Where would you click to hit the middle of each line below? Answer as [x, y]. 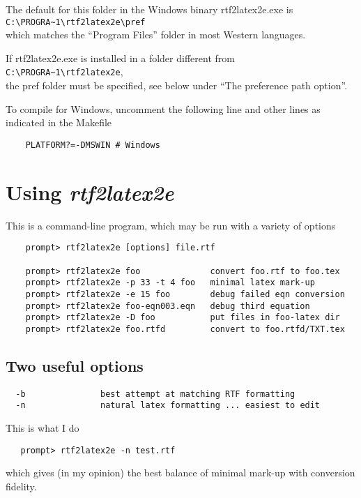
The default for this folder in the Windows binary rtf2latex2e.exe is [149, 9]
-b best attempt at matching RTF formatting [155, 394]
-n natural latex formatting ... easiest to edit [168, 406]
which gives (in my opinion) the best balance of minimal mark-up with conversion [180, 473]
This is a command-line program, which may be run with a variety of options [171, 225]
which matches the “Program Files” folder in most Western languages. [156, 35]
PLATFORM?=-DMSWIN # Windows [93, 145]
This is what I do [43, 428]
